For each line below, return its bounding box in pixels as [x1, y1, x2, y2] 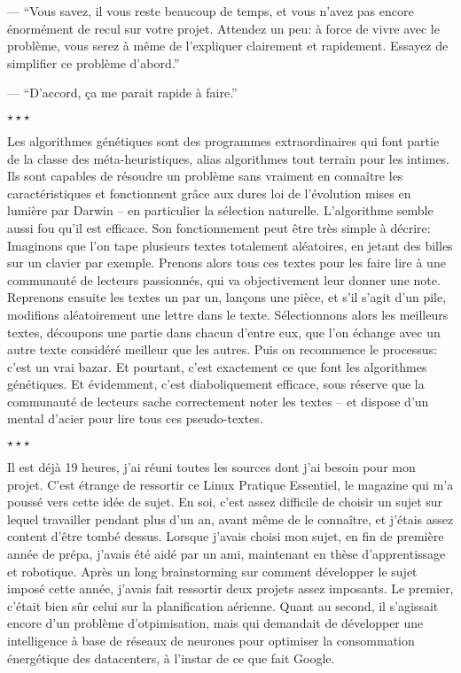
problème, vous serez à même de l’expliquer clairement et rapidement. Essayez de [7, 36, 449, 55]
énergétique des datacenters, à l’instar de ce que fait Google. [7, 648, 335, 667]
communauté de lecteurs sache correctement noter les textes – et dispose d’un [7, 391, 429, 410]
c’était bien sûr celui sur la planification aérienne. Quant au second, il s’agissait [7, 596, 439, 615]
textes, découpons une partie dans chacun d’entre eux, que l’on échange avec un [7, 322, 441, 341]
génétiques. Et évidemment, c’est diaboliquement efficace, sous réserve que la [7, 375, 425, 393]
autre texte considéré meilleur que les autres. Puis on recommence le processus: [7, 340, 438, 359]
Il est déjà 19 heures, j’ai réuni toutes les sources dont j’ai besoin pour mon [7, 458, 416, 476]
